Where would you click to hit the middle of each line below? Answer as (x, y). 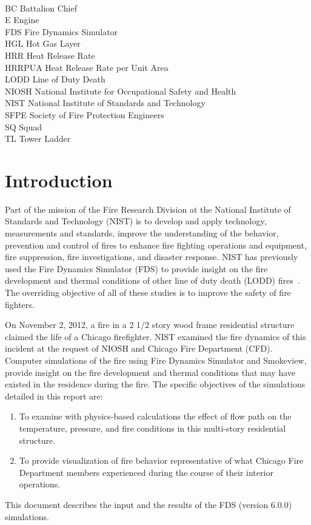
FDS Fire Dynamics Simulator (62, 31)
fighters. (20, 304)
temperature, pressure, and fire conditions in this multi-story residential (152, 428)
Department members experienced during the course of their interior (146, 472)
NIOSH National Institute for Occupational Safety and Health (121, 91)
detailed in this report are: (54, 396)
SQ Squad (24, 126)
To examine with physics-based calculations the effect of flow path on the (155, 416)
